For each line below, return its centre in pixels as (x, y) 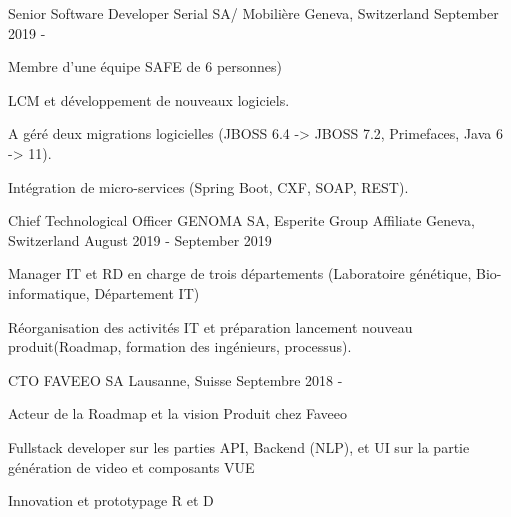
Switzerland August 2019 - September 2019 (140, 239)
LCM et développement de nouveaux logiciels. (149, 99)
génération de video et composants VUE (131, 466)
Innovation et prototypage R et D (111, 500)
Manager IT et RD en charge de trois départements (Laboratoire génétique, (240, 273)
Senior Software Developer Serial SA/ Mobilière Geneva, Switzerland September (253, 13)
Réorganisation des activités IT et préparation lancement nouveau (210, 326)
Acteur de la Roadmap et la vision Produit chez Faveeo (178, 413)
